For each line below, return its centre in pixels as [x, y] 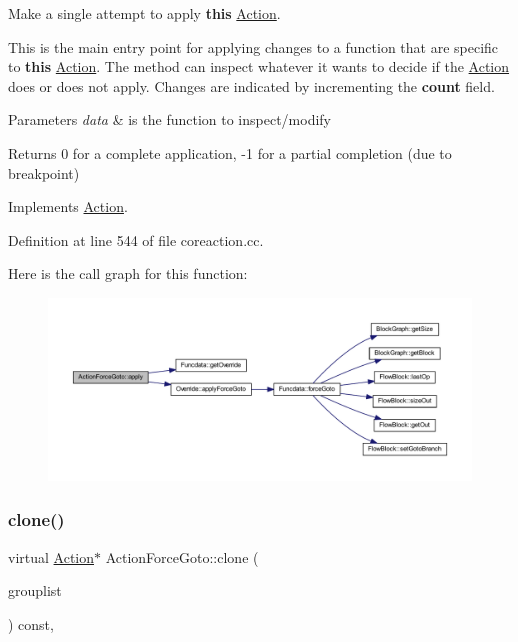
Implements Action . [68, 206]
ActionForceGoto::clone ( [182, 556]
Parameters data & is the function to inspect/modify [169, 119]
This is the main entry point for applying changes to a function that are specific [253, 46]
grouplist [35, 590]
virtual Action [51, 556]
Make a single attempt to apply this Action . [144, 13]
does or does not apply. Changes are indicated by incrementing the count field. [251, 85]
